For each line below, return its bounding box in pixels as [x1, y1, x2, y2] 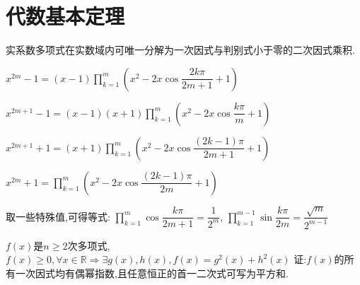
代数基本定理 [6, 1, 125, 30]
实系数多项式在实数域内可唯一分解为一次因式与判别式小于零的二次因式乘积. [6, 42, 355, 57]
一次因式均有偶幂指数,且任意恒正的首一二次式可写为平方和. [15, 265, 289, 280]
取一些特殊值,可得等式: [6, 209, 110, 223]
